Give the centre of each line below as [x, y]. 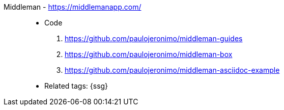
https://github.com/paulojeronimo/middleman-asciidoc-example [172, 70]
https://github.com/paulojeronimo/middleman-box [149, 54]
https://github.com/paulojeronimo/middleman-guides [154, 38]
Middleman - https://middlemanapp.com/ [73, 7]
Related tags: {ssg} [76, 86]
